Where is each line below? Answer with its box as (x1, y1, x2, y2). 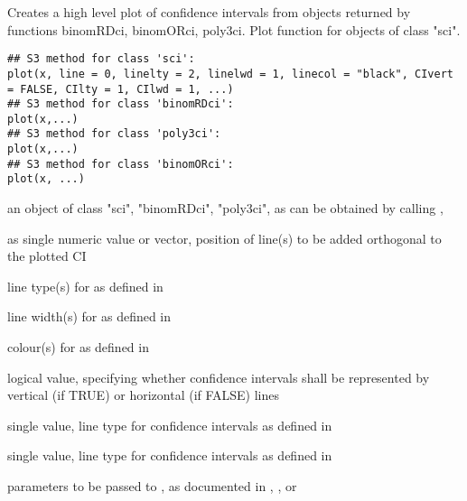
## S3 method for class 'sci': (7, 52, 195, 66)
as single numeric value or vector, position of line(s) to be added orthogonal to (7, 228, 442, 247)
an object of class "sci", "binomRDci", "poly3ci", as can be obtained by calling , (7, 199, 444, 218)
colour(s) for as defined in (7, 338, 149, 357)
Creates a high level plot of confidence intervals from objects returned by (7, 3, 411, 21)
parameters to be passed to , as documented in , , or (7, 477, 297, 496)
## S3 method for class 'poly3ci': (7, 127, 221, 141)
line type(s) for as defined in (7, 276, 163, 295)
